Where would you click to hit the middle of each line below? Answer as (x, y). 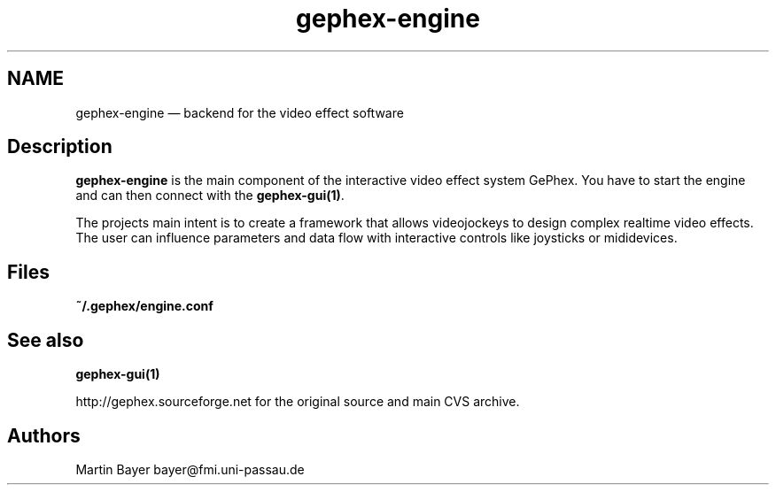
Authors (44, 435)
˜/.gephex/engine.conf (144, 306)
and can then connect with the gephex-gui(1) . (210, 196)
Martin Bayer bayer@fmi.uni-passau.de (190, 469)
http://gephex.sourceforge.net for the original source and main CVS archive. (298, 402)
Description (60, 147)
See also (46, 340)
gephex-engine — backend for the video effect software (240, 112)
